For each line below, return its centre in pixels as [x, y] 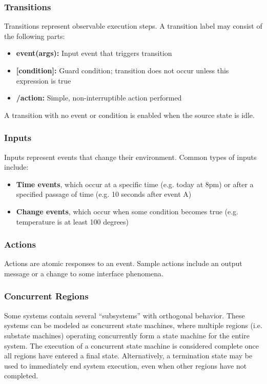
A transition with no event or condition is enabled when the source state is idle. [129, 115]
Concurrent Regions [46, 296]
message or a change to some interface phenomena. [84, 273]
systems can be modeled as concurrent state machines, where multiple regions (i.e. [133, 325]
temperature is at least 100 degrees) [73, 221]
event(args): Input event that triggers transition [94, 53]
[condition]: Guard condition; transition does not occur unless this [122, 70]
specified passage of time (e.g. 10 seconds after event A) [104, 194]
